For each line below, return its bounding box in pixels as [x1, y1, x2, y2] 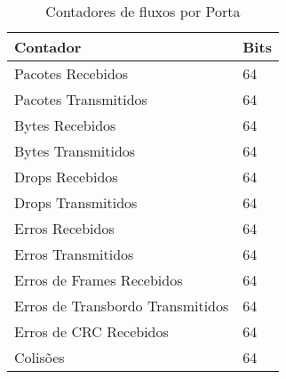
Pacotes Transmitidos [14, 89, 147, 109]
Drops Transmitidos [14, 192, 138, 213]
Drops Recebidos [14, 166, 118, 187]
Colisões [14, 347, 65, 367]
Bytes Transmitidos [14, 141, 136, 161]
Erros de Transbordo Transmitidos [14, 295, 229, 316]
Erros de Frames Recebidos [14, 270, 183, 290]
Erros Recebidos [14, 218, 115, 238]
